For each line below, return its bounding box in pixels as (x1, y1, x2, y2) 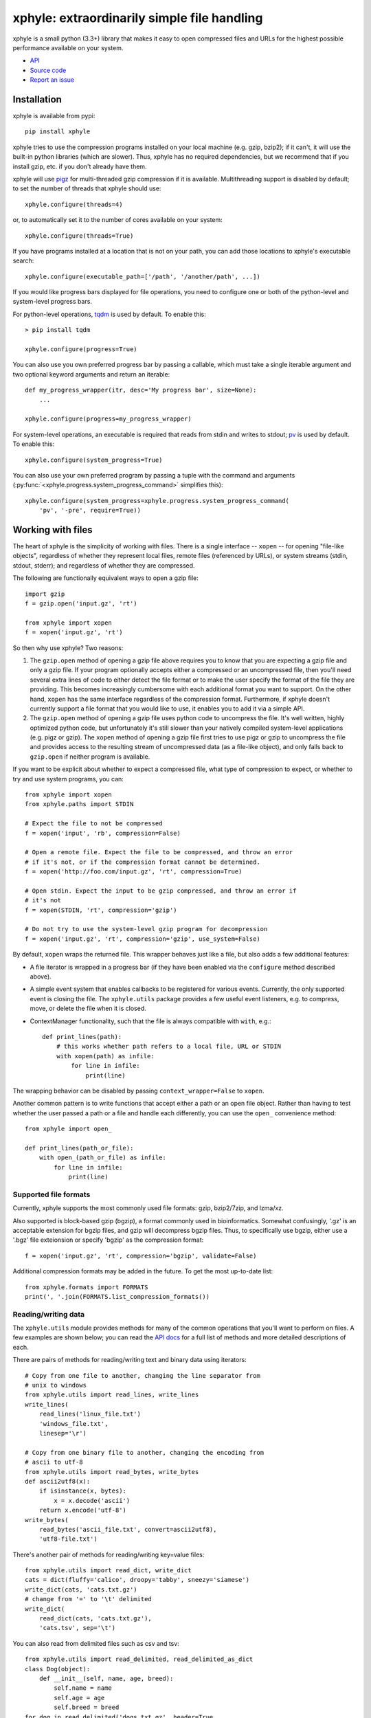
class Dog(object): (25, 1665, 91, 1673)
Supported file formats (12, 1190, 91, 1199)
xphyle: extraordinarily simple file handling (12, 10, 263, 25)
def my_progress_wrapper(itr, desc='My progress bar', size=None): (25, 386, 257, 394)
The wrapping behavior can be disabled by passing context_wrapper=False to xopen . (12, 1086, 265, 1095)
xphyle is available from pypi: (12, 112, 95, 120)
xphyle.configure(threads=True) (25, 232, 134, 240)
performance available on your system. (12, 43, 124, 52)
